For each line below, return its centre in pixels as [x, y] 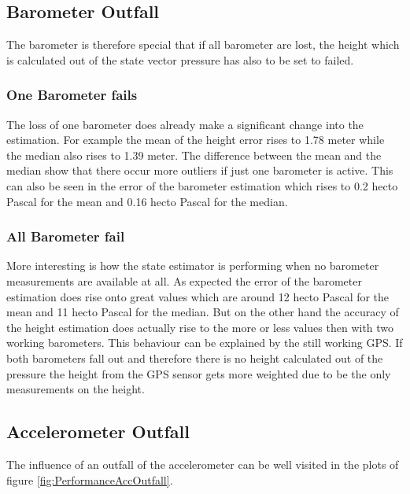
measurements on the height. [76, 389]
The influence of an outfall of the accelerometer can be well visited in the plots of [203, 464]
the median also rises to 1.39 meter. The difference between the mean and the [194, 155]
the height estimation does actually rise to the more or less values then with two [200, 327]
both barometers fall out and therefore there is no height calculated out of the [195, 358]
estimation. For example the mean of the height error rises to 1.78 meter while [196, 140]
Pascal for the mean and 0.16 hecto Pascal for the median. [147, 201]
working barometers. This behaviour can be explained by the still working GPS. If [205, 343]
